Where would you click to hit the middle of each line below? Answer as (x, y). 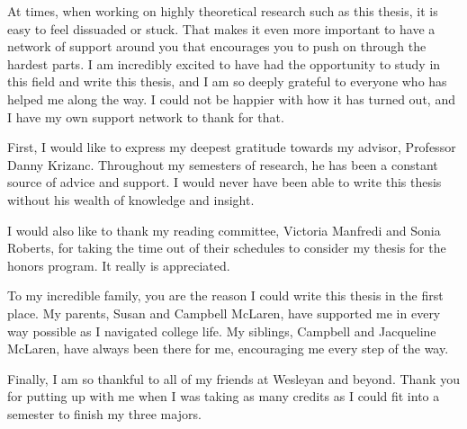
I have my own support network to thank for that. (146, 116)
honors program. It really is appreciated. (119, 265)
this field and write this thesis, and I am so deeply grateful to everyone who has (227, 81)
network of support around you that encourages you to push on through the (217, 46)
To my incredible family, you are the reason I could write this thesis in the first (225, 295)
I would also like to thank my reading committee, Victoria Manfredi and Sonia (224, 230)
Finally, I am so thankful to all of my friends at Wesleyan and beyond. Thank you (233, 378)
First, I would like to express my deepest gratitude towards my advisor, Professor (232, 147)
